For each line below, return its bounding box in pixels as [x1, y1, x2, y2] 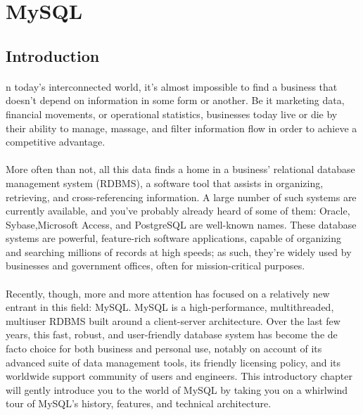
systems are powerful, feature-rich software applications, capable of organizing [6, 231, 342, 245]
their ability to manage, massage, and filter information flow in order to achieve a [6, 120, 357, 135]
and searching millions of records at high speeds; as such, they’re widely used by [6, 244, 352, 259]
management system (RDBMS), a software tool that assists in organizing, [6, 175, 324, 190]
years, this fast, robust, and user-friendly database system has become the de [6, 327, 338, 342]
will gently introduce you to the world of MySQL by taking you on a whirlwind [6, 382, 348, 397]
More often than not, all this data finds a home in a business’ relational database [6, 162, 355, 177]
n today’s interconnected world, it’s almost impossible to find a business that [6, 79, 338, 94]
